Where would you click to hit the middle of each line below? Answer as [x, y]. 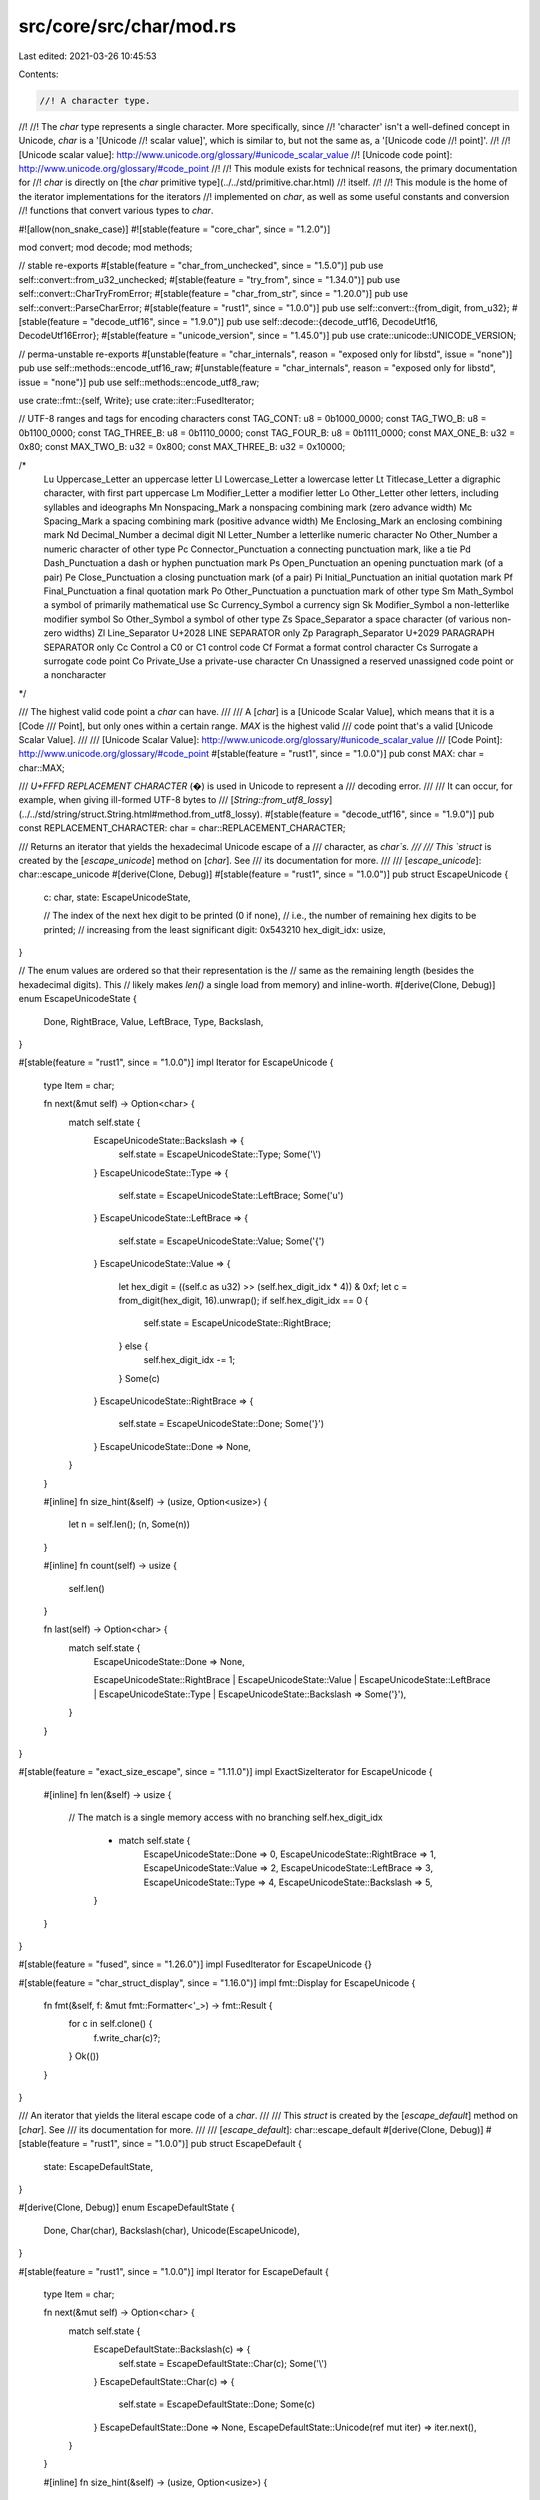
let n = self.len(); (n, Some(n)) [129, 1524]
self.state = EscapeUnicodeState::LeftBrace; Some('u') [231, 1196]
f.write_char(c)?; [127, 2037]
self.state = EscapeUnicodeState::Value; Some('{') [221, 1241]
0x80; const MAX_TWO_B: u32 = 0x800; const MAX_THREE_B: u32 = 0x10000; [182, 447]
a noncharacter [75, 675]
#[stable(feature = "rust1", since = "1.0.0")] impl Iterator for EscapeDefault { [173, 2271]
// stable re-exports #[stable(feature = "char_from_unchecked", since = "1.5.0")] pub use [201, 266]
